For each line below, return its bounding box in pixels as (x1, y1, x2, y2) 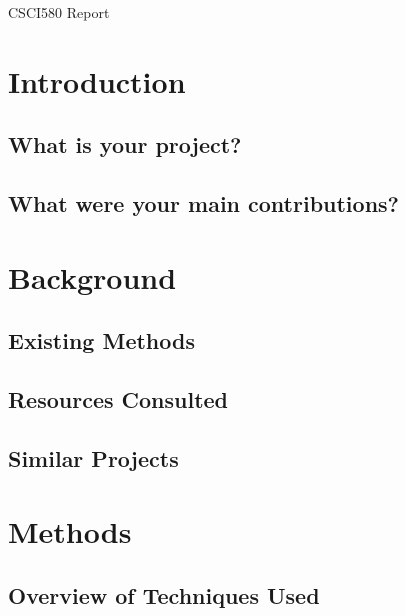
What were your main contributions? (8, 188, 399, 219)
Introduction (8, 60, 186, 101)
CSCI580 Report (8, 2, 110, 22)
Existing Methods (8, 325, 195, 356)
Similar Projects (8, 442, 179, 473)
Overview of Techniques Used (8, 580, 320, 611)
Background (8, 256, 177, 297)
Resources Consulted (8, 384, 229, 415)
